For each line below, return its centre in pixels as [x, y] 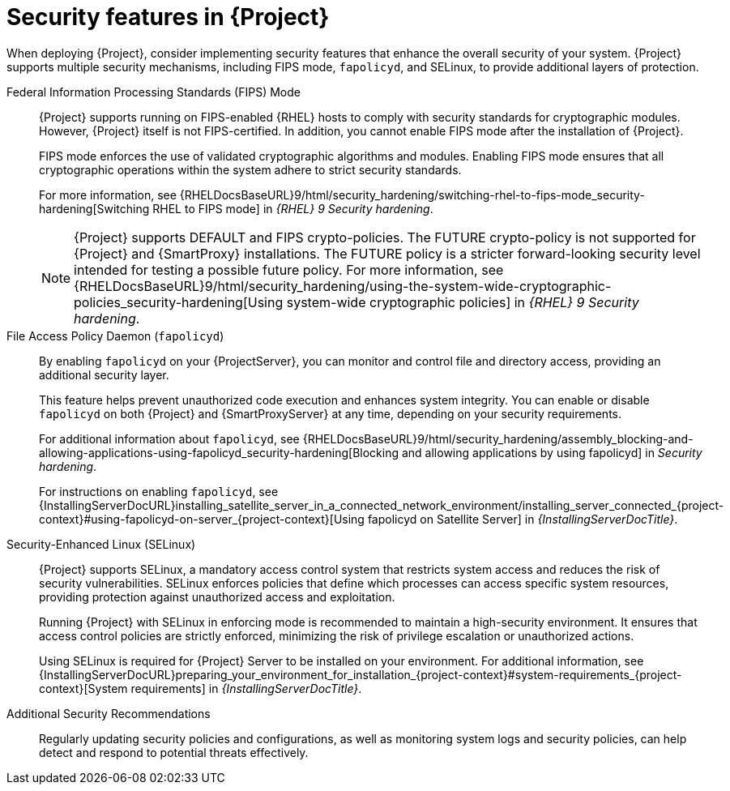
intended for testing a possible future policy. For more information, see [289, 269]
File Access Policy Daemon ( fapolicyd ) [115, 336]
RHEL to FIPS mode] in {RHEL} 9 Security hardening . [293, 208]
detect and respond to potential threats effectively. [174, 752]
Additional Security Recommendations [109, 713]
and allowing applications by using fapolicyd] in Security [552, 452]
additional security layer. [104, 374]
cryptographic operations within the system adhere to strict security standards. [250, 169]
